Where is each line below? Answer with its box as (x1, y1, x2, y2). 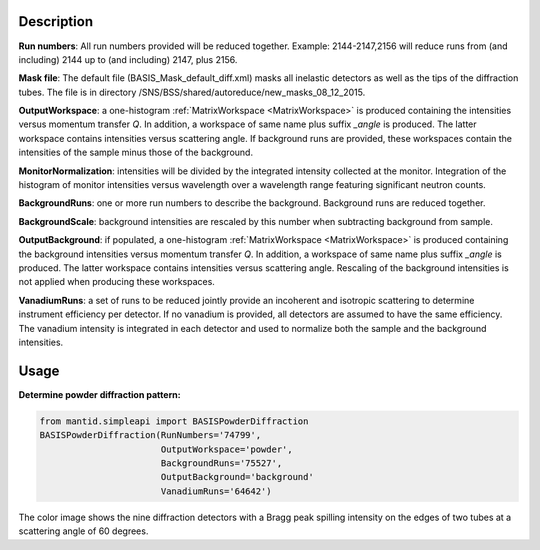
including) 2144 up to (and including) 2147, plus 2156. (18, 53, 238, 65)
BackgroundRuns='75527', (160, 458, 283, 469)
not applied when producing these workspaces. (18, 276, 215, 288)
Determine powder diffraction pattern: (18, 388, 181, 400)
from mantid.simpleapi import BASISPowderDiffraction (39, 415, 309, 427)
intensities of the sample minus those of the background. (18, 146, 254, 159)
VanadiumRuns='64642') (160, 485, 272, 497)
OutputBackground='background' (160, 471, 314, 483)
